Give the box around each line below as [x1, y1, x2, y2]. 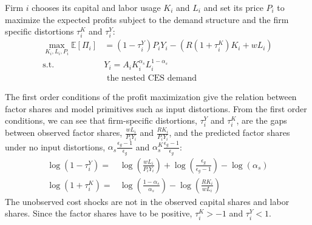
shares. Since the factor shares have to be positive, [5, 207, 192, 220]
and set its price [203, 1, 263, 13]
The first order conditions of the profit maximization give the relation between [5, 90, 297, 102]
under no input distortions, [5, 140, 106, 153]
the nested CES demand [106, 73, 197, 82]
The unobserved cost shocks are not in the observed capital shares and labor [5, 195, 290, 207]
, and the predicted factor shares [169, 126, 290, 139]
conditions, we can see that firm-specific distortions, [5, 114, 198, 127]
